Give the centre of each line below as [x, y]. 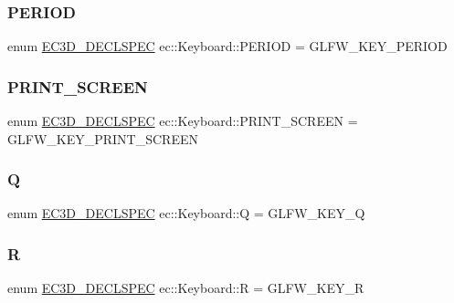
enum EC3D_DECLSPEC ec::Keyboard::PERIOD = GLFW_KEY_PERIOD [227, 46]
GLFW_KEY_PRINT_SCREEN [103, 138]
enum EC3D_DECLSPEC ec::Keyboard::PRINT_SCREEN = [183, 121]
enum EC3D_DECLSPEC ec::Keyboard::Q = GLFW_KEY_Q [186, 213]
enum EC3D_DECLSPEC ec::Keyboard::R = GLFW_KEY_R [186, 288]
